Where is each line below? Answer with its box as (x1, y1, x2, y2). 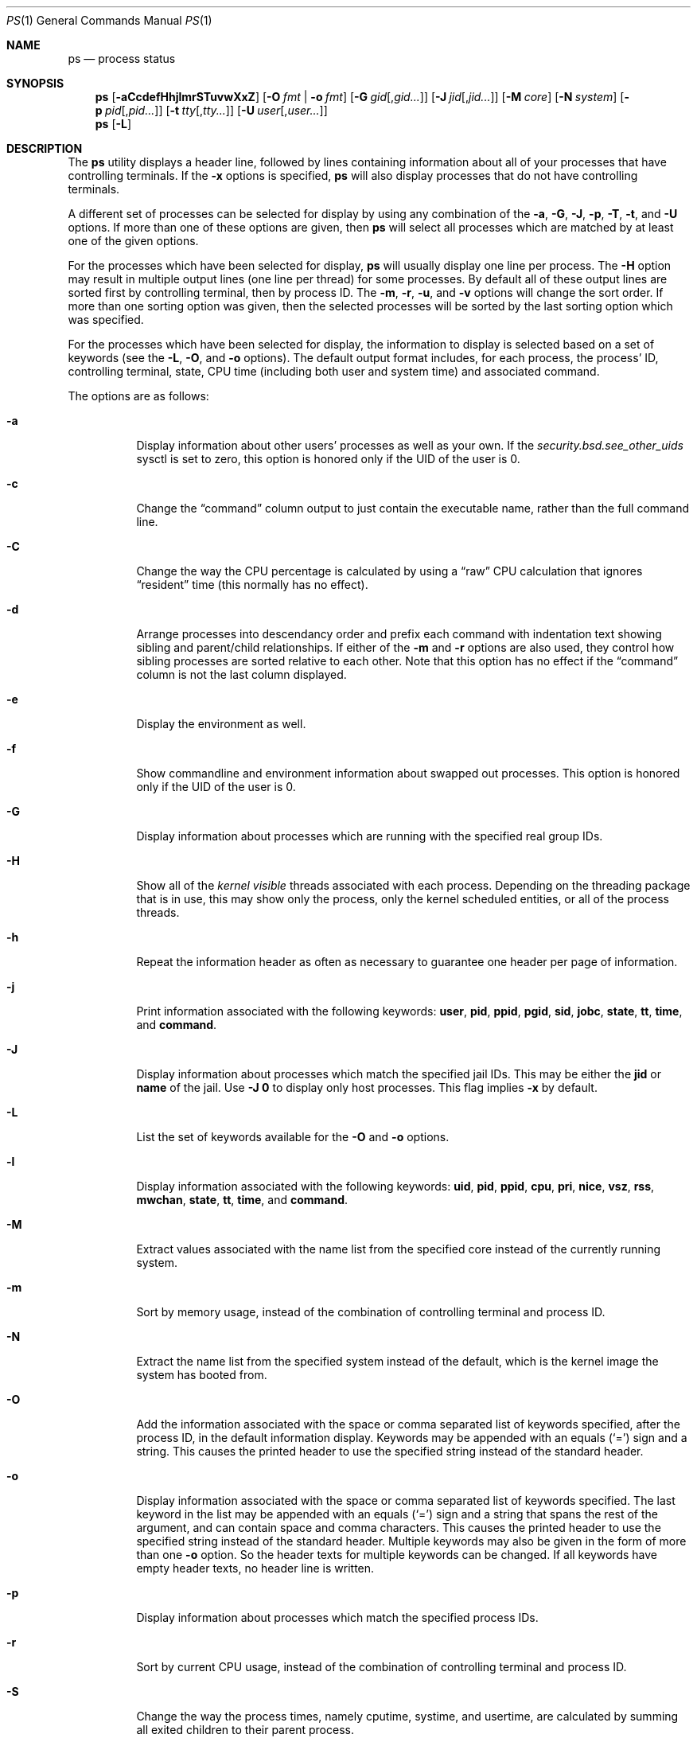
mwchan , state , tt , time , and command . (136, 1193, 348, 1206)
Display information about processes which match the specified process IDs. (136, 1611, 539, 1624)
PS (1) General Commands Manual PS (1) (6, 14, 212, 27)
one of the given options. (68, 234, 199, 247)
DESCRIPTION (6, 142, 83, 155)
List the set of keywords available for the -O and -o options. (136, 1130, 450, 1144)
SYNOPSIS (6, 76, 64, 90)
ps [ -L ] (95, 117, 132, 131)
